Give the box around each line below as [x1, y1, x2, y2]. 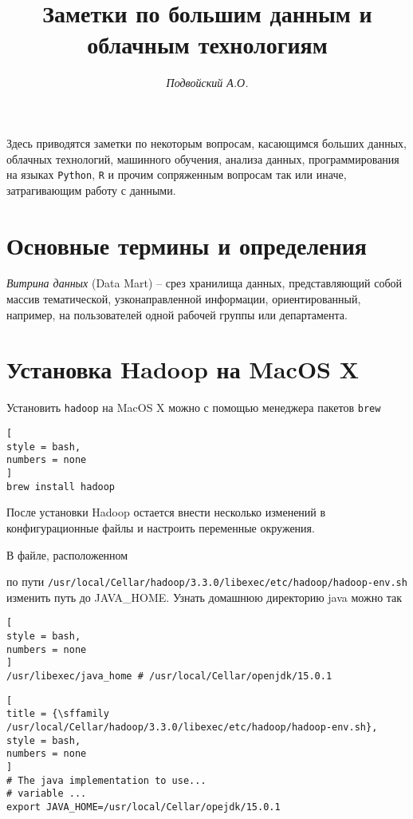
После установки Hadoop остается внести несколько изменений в [6, 504, 326, 520]
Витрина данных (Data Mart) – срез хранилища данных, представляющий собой [6, 275, 403, 291]
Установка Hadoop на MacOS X [6, 353, 360, 386]
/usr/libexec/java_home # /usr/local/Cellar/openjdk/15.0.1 [6, 670, 332, 682]
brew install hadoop [6, 481, 116, 493]
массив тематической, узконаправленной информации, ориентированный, [6, 291, 361, 307]
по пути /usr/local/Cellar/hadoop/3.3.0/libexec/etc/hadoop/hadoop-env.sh [6, 573, 407, 590]
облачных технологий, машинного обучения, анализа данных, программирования [6, 150, 399, 167]
